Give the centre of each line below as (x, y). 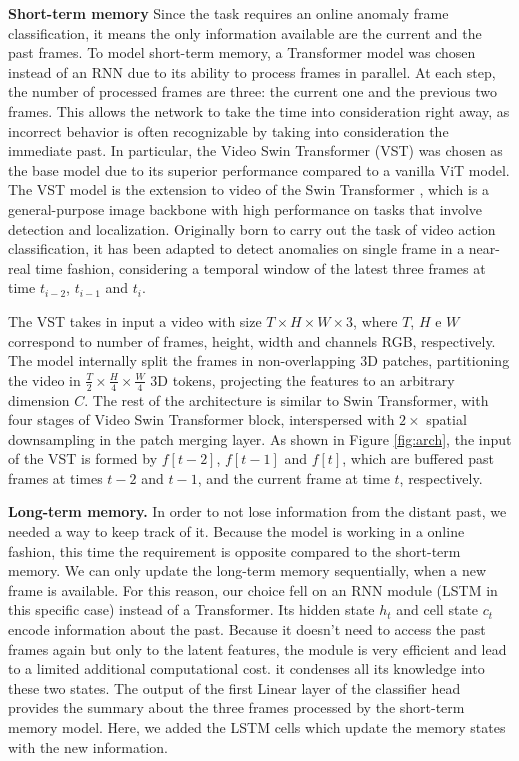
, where (375, 320)
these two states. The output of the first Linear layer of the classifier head (234, 687)
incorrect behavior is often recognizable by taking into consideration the (228, 130)
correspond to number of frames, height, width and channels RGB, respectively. (252, 340)
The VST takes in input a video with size (135, 320)
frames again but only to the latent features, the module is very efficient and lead (257, 648)
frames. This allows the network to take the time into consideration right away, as (259, 110)
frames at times (55, 477)
